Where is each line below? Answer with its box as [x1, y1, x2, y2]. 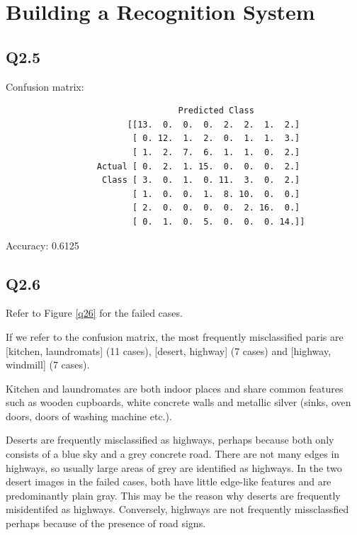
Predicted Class [178, 106, 254, 116]
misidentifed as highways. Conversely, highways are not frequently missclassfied [6, 502, 349, 517]
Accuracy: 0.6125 [6, 237, 79, 252]
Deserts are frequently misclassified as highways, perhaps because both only [6, 432, 334, 447]
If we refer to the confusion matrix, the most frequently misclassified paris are [6, 329, 344, 344]
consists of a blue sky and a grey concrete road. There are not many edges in [6, 446, 340, 461]
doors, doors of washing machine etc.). [6, 408, 172, 423]
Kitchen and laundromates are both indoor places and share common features [6, 381, 344, 395]
